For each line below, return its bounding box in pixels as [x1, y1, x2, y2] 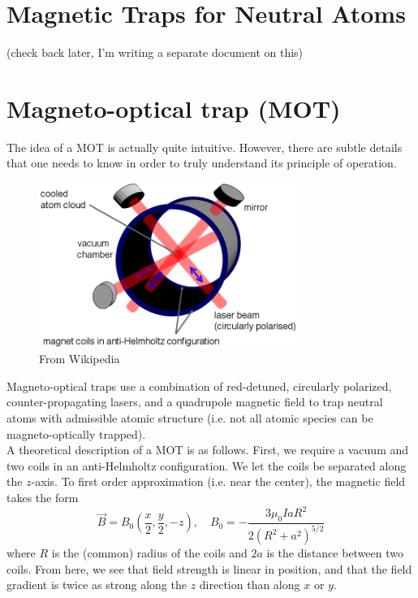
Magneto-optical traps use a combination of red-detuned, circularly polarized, [6, 377, 392, 394]
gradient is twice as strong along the [6, 576, 187, 593]
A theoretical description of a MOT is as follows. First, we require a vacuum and [6, 441, 409, 458]
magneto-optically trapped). [6, 425, 146, 442]
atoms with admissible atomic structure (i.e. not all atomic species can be [6, 409, 373, 427]
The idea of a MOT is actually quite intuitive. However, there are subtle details [6, 138, 403, 155]
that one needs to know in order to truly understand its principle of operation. [6, 154, 397, 171]
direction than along [199, 576, 300, 593]
